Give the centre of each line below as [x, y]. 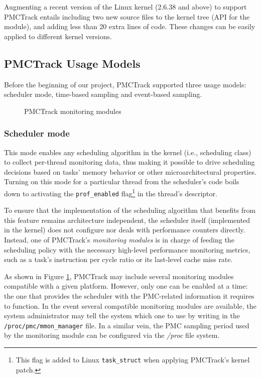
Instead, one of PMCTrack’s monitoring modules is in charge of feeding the [119, 240]
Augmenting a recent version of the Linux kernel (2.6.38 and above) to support [125, 7]
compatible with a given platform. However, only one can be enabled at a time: [126, 286]
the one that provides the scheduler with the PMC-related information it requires [129, 296]
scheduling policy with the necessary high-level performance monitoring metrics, [127, 249]
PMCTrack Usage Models [72, 63]
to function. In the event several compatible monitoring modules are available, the [130, 305]
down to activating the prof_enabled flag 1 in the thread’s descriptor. [111, 192]
